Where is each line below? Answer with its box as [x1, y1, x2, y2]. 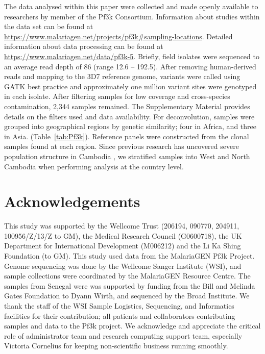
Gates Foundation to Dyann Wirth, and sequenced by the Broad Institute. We [4, 290, 250, 301]
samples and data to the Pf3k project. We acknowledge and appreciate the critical [4, 320, 261, 331]
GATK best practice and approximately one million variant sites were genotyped [4, 81, 257, 91]
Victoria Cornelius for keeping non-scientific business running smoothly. [4, 340, 228, 351]
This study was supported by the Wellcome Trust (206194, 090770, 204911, [4, 220, 239, 231]
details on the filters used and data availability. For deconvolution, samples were [4, 111, 255, 121]
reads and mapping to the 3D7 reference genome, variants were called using [4, 71, 240, 82]
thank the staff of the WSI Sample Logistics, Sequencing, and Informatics [4, 300, 234, 311]
